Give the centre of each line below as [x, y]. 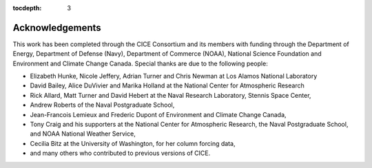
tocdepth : [27, 8]
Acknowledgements [57, 28]
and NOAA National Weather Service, [83, 134]
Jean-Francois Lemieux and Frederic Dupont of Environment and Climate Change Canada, [158, 114]
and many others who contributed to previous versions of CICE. [120, 153]
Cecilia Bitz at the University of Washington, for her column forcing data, [133, 143]
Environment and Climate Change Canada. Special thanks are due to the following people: [140, 63]
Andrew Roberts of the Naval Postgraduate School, [102, 105]
